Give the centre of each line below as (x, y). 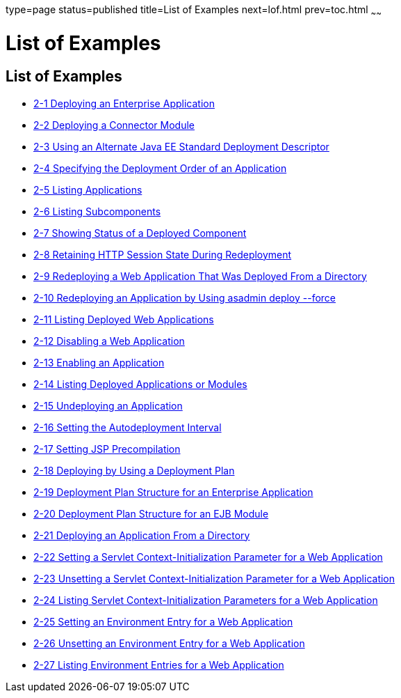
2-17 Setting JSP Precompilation (107, 449)
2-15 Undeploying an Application (108, 405)
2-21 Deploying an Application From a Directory (142, 535)
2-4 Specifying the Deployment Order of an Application (160, 168)
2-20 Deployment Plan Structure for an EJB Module (151, 513)
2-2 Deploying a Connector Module (114, 125)
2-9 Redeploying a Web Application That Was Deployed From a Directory (200, 276)
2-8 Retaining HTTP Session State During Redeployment (163, 254)
